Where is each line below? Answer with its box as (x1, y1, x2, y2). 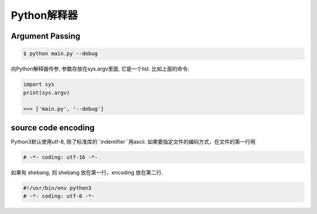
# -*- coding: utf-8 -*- (23, 193, 95, 199)
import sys (23, 81, 55, 88)
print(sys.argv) (23, 89, 70, 96)
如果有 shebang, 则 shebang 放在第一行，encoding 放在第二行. (11, 169, 163, 176)
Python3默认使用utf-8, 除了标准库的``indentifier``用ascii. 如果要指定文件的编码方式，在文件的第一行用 (11, 138, 255, 145)
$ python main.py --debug (23, 50, 98, 57)
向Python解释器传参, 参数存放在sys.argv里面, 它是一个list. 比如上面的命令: (11, 65, 190, 73)
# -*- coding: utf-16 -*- (23, 154, 98, 161)
